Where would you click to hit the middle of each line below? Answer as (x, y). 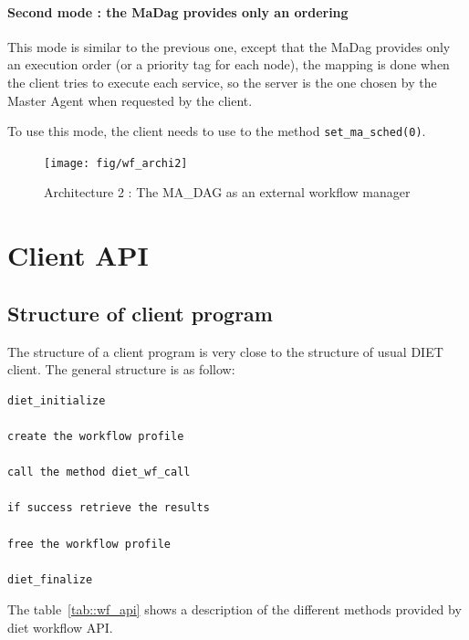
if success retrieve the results (109, 508)
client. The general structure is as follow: (121, 369)
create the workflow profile (96, 437)
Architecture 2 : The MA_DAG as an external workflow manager (227, 192)
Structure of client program (140, 313)
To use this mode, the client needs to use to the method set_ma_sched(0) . (217, 131)
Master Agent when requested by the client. (130, 100)
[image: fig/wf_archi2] (116, 163)
